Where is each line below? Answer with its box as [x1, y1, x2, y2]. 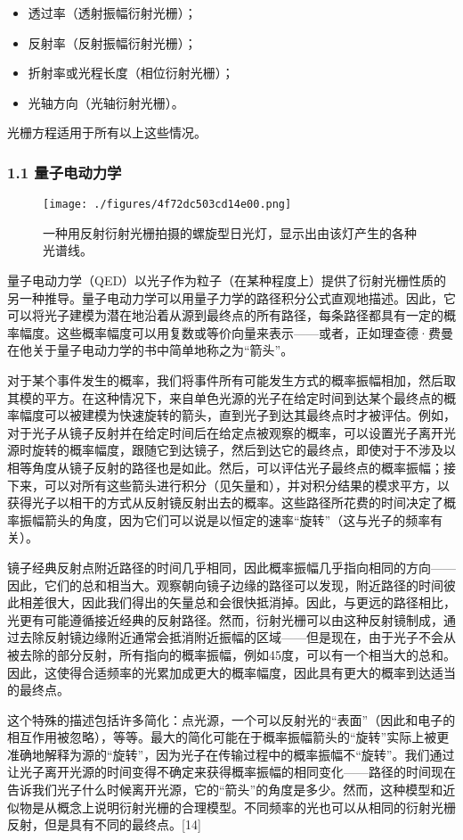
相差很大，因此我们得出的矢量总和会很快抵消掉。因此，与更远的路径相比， [19, 593, 456, 612]
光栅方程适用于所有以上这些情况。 [7, 123, 207, 142]
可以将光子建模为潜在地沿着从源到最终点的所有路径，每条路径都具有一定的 [7, 306, 443, 325]
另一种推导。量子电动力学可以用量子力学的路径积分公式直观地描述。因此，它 [7, 288, 456, 307]
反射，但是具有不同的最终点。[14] [7, 815, 201, 834]
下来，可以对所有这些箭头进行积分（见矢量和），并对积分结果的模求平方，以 [7, 475, 450, 494]
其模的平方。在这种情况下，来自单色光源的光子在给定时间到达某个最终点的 [7, 388, 443, 407]
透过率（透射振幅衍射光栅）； [28, 4, 197, 21]
